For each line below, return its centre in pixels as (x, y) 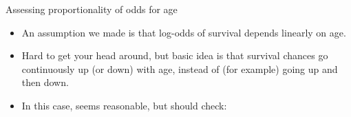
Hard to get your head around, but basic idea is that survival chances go (175, 55)
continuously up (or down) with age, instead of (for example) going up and (180, 68)
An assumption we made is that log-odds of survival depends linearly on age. (184, 32)
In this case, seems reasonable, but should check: (124, 105)
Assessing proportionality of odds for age (92, 9)
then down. (45, 82)
